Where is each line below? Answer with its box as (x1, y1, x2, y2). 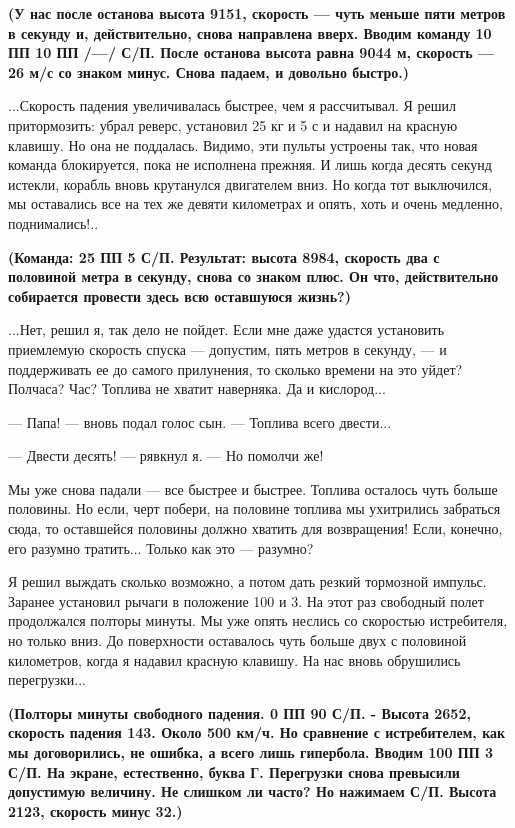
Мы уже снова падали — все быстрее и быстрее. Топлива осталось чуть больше (8, 478, 498, 499)
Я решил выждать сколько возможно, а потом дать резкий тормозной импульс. (8, 571, 487, 592)
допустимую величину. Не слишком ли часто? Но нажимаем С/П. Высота (8, 781, 497, 802)
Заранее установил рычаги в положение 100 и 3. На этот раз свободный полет (8, 590, 484, 611)
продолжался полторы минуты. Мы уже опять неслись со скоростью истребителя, (8, 610, 508, 631)
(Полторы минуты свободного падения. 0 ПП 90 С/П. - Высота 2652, (8, 702, 471, 723)
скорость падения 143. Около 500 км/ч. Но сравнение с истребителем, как (8, 722, 506, 743)
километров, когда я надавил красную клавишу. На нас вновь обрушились (8, 649, 461, 670)
